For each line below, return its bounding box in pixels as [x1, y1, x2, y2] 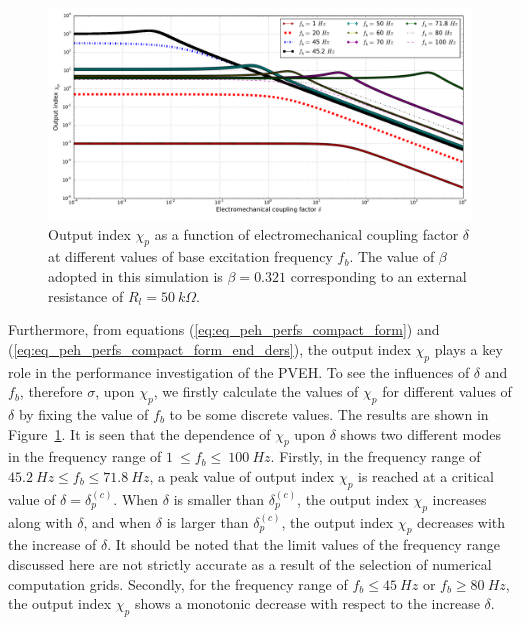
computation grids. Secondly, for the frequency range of [8, 573, 348, 594]
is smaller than [173, 488, 265, 509]
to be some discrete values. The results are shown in [169, 403, 489, 424]
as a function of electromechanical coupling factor [154, 223, 459, 244]
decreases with [417, 511, 506, 532]
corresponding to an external [290, 265, 467, 286]
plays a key [434, 338, 503, 359]
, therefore [19, 381, 83, 402]
